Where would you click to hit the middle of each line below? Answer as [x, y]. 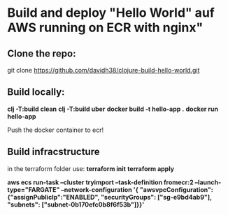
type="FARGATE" [34, 189]
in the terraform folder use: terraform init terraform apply [91, 168]
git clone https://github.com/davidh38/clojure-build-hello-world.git [104, 70]
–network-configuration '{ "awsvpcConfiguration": [137, 189]
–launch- [208, 182]
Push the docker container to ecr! [55, 130]
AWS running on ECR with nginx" [105, 28]
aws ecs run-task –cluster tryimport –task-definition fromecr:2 [100, 182]
